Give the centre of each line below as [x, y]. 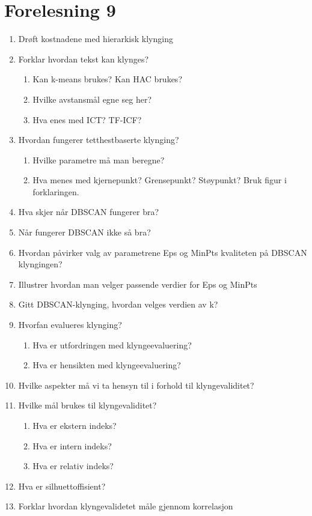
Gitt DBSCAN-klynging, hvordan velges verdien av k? [118, 304]
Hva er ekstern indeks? [75, 425]
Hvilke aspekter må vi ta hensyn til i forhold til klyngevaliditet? [136, 385]
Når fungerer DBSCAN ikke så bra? [84, 232]
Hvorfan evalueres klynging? [70, 325]
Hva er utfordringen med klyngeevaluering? [112, 345]
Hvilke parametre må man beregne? [99, 159]
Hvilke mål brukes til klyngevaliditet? [87, 405]
